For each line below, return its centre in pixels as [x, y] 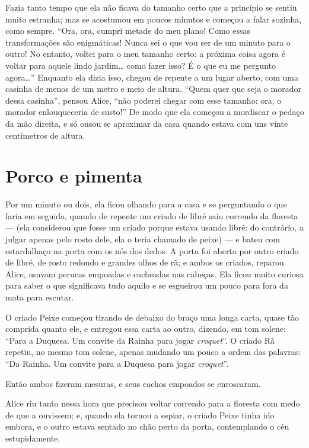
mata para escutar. [40, 297]
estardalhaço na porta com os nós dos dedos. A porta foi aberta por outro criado [152, 250]
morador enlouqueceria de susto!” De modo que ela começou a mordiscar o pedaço [155, 112]
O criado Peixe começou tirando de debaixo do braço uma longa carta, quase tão [152, 317]
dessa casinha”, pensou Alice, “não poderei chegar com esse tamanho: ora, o [144, 100]
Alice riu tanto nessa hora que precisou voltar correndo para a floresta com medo [153, 403]
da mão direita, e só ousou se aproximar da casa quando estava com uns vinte [147, 123]
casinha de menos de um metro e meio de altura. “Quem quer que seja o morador [153, 89]
